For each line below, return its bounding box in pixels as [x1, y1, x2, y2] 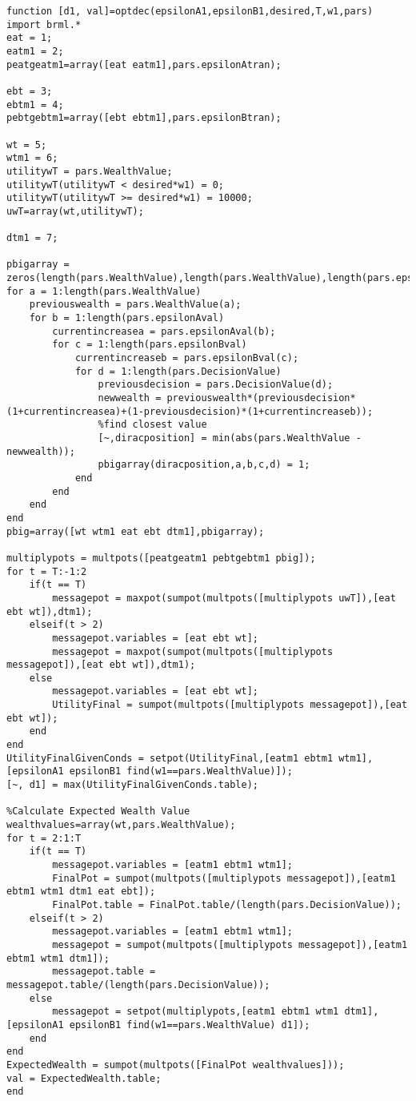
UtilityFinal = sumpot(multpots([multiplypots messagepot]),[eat [52, 699, 408, 711]
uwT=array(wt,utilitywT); [6, 205, 144, 217]
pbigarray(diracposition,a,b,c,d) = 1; [98, 459, 310, 471]
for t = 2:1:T [6, 832, 82, 844]
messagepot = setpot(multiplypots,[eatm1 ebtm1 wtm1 [52, 1006, 339, 1018]
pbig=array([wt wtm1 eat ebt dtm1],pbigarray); [6, 525, 265, 537]
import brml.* [6, 18, 82, 30]
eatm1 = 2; [6, 45, 64, 57]
